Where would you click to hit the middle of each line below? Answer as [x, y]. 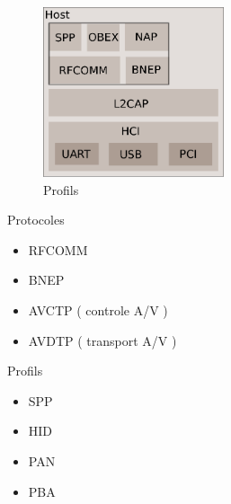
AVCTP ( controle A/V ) [98, 309]
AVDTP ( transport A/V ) [102, 340]
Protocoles [36, 220]
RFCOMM [58, 249]
